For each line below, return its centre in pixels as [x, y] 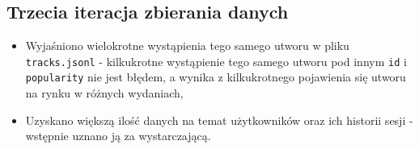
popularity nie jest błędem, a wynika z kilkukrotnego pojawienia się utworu [216, 77]
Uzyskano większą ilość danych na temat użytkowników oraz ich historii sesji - [219, 120]
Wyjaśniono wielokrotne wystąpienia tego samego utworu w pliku [187, 46]
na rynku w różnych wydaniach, [104, 93]
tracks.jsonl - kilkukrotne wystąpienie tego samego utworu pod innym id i [216, 61]
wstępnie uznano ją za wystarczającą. [118, 136]
